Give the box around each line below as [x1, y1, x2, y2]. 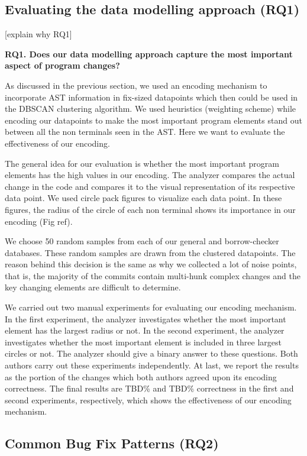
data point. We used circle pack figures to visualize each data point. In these [5, 192, 282, 204]
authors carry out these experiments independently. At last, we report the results [5, 359, 299, 371]
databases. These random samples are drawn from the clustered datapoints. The [5, 246, 296, 258]
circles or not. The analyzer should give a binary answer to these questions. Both [5, 347, 298, 360]
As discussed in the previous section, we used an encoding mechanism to [5, 79, 267, 91]
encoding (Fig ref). [5, 215, 73, 227]
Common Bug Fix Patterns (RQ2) [5, 434, 219, 452]
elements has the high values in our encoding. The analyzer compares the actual [5, 169, 295, 181]
